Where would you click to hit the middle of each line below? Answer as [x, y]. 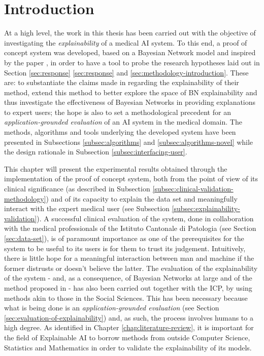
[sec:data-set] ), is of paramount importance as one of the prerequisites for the [124, 238]
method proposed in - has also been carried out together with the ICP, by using [128, 287]
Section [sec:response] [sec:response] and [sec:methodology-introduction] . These [126, 72]
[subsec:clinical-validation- [193, 189]
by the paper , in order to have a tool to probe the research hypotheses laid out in [132, 62]
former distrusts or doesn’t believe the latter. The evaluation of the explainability [131, 268]
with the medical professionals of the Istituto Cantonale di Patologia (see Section [130, 228]
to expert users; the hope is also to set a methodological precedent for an [118, 112]
